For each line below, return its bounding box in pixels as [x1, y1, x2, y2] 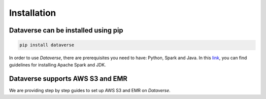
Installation [9, 7, 56, 18]
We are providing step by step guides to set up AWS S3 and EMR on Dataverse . [9, 88, 171, 94]
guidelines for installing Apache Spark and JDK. [9, 62, 106, 67]
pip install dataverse [19, 42, 74, 48]
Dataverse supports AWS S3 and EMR [9, 74, 128, 83]
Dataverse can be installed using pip [9, 26, 123, 34]
